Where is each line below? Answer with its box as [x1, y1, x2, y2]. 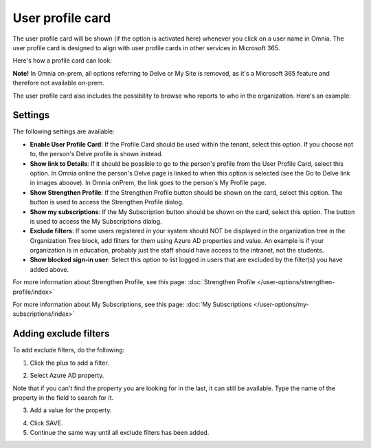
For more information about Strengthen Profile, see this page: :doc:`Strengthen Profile [12, 278, 256, 286]
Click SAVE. [30, 418, 63, 427]
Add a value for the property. [30, 406, 112, 414]
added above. [30, 265, 69, 273]
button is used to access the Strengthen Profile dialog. [30, 198, 184, 206]
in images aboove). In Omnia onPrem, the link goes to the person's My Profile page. [30, 179, 267, 187]
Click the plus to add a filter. [30, 359, 109, 367]
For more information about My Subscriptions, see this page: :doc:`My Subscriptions [12, 300, 252, 309]
